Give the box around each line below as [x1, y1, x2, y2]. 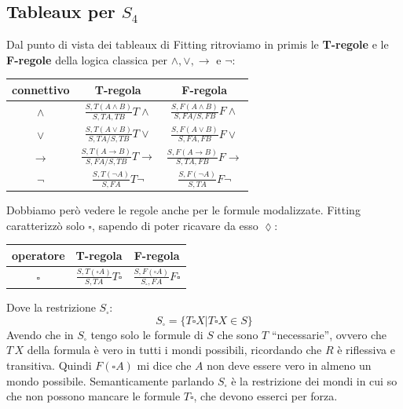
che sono [217, 326, 258, 342]
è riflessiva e [337, 341, 395, 358]
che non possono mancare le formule [6, 388, 181, 404]
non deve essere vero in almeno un [207, 356, 372, 373]
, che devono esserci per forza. [193, 388, 338, 404]
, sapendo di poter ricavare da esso [91, 217, 258, 233]
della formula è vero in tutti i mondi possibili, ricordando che [27, 341, 322, 358]
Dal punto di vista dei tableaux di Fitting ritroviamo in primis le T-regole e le [6, 36, 389, 53]
